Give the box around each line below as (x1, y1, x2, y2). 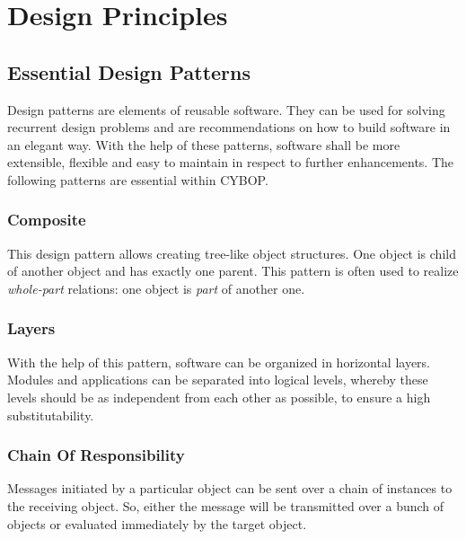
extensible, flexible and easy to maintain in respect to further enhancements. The (7, 153, 454, 172)
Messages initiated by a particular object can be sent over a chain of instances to (7, 479, 453, 498)
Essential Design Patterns (7, 57, 251, 85)
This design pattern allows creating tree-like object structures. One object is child (7, 243, 456, 262)
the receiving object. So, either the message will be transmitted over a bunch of (7, 496, 444, 515)
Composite (7, 208, 86, 231)
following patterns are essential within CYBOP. (7, 170, 268, 189)
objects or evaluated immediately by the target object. (7, 514, 307, 533)
